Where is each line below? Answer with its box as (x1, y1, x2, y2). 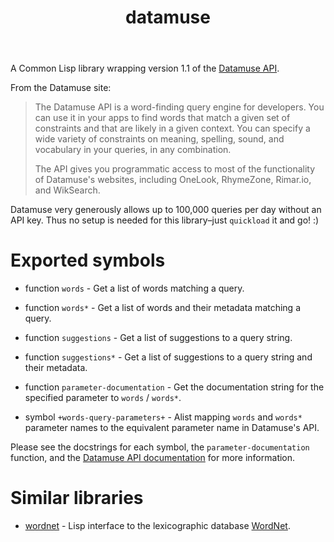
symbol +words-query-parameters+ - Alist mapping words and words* (24, 411, 303, 423)
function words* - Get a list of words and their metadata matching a (24, 302, 302, 314)
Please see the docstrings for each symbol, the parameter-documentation (10, 441, 310, 453)
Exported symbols (10, 249, 166, 272)
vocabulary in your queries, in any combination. (34, 144, 232, 156)
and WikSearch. (34, 184, 101, 196)
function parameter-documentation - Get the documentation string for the (24, 381, 325, 393)
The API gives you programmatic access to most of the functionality (34, 163, 316, 175)
